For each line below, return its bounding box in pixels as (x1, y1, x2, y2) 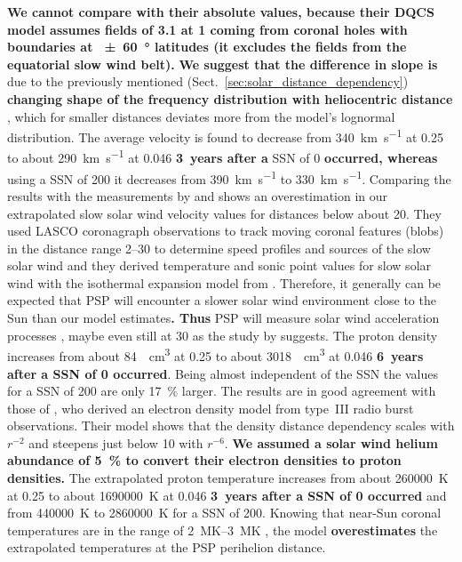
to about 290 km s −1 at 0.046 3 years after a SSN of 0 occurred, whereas (7, 146, 438, 167)
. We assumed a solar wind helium (224, 433, 438, 452)
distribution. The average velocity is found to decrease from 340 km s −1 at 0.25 (7, 125, 443, 146)
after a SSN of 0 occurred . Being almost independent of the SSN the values (7, 364, 438, 382)
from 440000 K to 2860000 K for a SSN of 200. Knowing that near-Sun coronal (7, 503, 442, 522)
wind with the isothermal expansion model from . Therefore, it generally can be (7, 273, 442, 292)
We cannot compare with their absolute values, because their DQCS (7, 3, 434, 20)
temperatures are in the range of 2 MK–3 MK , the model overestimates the (7, 520, 438, 539)
